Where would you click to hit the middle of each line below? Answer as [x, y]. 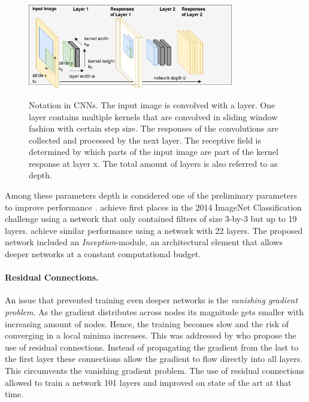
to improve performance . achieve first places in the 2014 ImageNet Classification [153, 207]
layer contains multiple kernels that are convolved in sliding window [153, 116]
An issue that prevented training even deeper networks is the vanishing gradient [152, 300]
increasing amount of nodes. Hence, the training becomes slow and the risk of [147, 323]
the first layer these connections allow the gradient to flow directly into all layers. [154, 359]
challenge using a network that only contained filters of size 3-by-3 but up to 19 [151, 219]
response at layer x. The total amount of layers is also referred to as [153, 163]
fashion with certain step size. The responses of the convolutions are [154, 128]
